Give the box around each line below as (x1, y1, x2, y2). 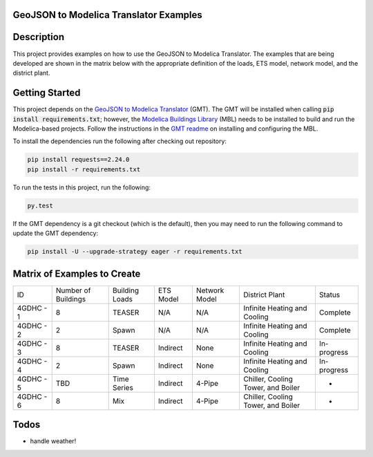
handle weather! (30, 437, 77, 445)
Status (318, 290, 341, 299)
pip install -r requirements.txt (27, 165, 141, 173)
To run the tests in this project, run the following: (12, 183, 151, 192)
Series (112, 382, 134, 392)
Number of (55, 286, 91, 295)
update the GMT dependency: (12, 229, 99, 238)
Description (12, 31, 65, 43)
